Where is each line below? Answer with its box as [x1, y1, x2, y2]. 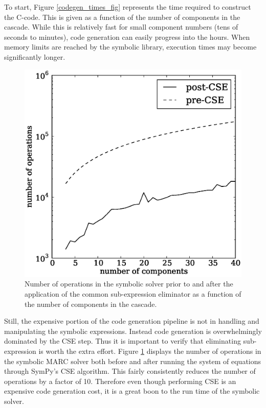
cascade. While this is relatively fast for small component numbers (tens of [4, 21, 238, 32]
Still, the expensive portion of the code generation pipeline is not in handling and [4, 316, 259, 326]
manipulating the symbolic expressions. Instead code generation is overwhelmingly [4, 325, 262, 336]
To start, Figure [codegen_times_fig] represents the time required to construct [4, 2, 251, 12]
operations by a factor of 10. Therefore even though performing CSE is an [4, 375, 236, 386]
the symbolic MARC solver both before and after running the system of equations [4, 355, 261, 366]
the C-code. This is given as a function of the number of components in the [4, 11, 240, 22]
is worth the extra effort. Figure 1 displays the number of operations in [38, 345, 261, 356]
